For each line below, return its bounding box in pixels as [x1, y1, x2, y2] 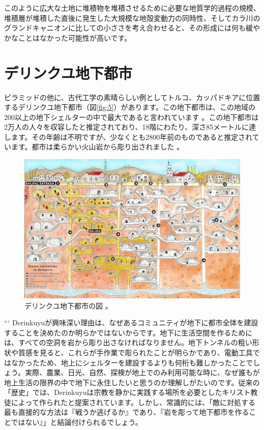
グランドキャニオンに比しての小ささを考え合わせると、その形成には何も [4, 22, 246, 33]
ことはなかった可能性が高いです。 [18, 32, 132, 43]
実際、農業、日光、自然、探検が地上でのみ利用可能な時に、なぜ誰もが [25, 367, 260, 378]
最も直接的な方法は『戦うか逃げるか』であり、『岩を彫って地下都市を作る [4, 407, 249, 417]
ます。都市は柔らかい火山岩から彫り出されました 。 [11, 141, 184, 152]
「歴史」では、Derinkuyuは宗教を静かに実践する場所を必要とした [4, 387, 222, 397]
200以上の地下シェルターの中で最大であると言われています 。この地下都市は [4, 111, 259, 122]
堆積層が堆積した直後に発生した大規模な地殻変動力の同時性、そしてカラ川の [4, 12, 260, 23]
